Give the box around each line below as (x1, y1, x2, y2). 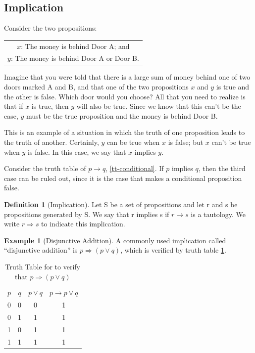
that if (4, 101, 23, 111)
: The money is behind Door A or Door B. (10, 53, 139, 63)
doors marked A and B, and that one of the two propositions (4, 82, 189, 92)
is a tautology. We (191, 209, 246, 219)
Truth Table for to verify (5, 261, 80, 271)
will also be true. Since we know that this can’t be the (76, 101, 241, 111)
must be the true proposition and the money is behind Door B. (26, 110, 218, 121)
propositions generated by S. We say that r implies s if (4, 209, 169, 219)
